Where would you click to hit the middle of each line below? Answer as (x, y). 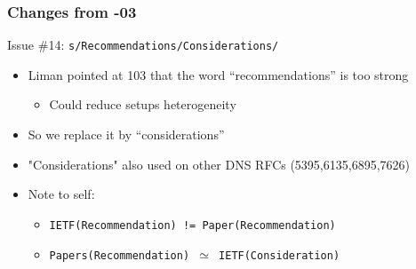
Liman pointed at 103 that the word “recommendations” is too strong (218, 74)
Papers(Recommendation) (120, 255)
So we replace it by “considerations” (126, 134)
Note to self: (61, 194)
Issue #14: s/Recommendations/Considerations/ (143, 45)
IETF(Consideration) (280, 255)
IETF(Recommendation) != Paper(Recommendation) (192, 225)
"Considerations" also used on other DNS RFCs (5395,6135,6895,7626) (219, 164)
